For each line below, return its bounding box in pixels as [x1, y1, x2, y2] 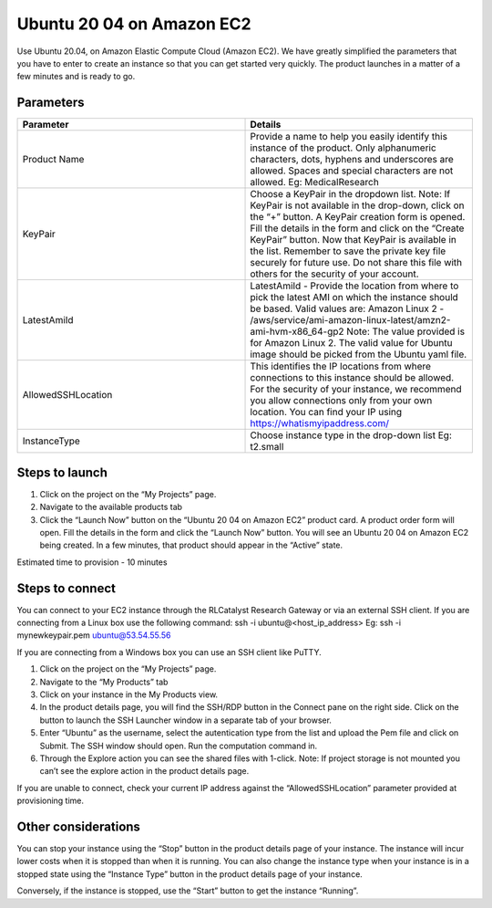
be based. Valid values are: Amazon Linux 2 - [250, 302, 445, 315]
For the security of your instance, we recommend [250, 383, 462, 396]
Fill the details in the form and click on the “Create [250, 222, 465, 235]
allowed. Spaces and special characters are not [250, 164, 454, 177]
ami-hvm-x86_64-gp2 [250, 325, 345, 338]
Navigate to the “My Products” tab [39, 676, 169, 687]
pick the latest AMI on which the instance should [250, 291, 459, 304]
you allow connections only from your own [250, 394, 433, 407]
